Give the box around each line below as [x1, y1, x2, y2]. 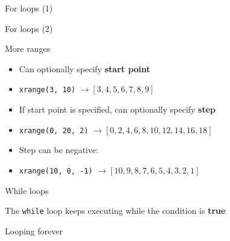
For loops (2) [5, 22, 53, 34]
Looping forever [5, 224, 63, 237]
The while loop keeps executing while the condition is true [5, 204, 226, 217]
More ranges [5, 42, 51, 55]
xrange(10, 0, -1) [19, 166, 93, 175]
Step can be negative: [19, 143, 98, 156]
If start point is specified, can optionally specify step [19, 103, 216, 116]
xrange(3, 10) [19, 86, 75, 95]
